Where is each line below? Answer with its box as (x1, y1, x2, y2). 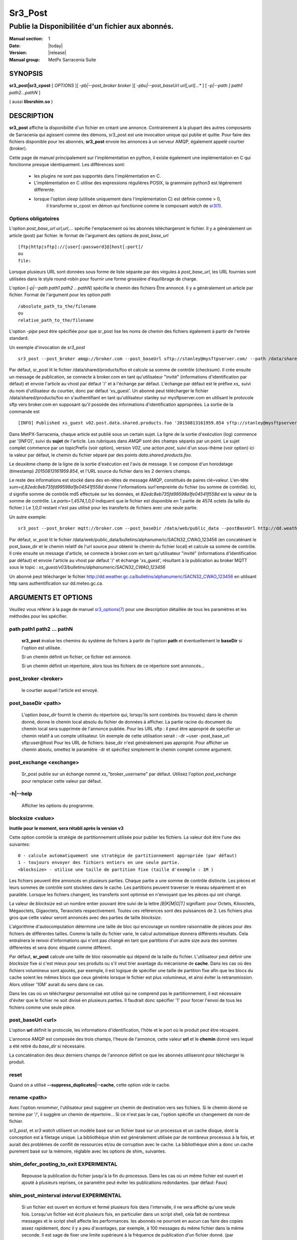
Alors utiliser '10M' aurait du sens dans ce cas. (9, 981, 104, 987)
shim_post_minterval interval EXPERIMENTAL (9, 1192, 122, 1199)
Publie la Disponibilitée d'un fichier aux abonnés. (9, 22, 174, 31)
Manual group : (9, 57, 40, 62)
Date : (9, 43, 21, 49)
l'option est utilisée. (21, 645, 61, 651)
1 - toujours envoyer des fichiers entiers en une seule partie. (18, 860, 180, 866)
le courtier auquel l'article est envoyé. (21, 687, 99, 693)
